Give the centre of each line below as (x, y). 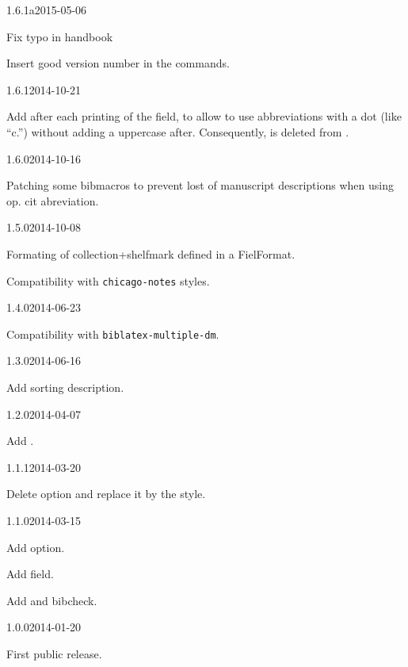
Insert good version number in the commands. (118, 63)
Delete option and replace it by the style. (106, 494)
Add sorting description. (65, 387)
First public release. (54, 653)
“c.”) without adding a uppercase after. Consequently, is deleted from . (178, 131)
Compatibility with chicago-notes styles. (108, 280)
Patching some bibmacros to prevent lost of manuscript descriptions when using (200, 185)
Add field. (30, 574)
